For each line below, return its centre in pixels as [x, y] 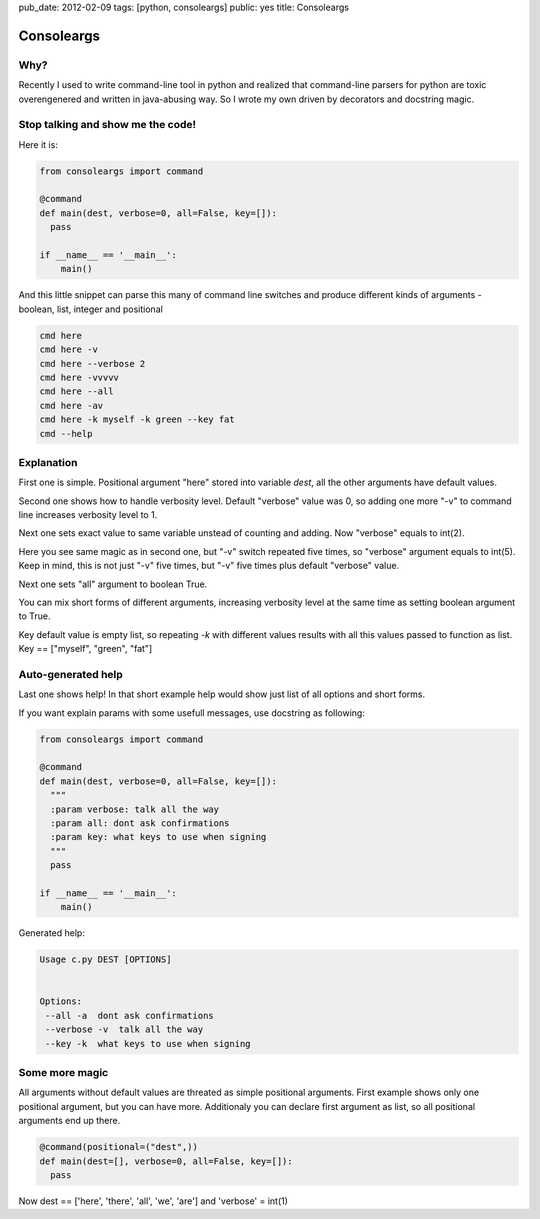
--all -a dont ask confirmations [129, 1015]
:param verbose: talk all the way [135, 809]
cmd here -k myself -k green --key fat [137, 419]
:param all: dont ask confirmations [140, 823]
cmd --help [66, 433]
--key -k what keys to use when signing [148, 1043]
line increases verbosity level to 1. [88, 515]
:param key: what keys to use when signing [158, 837]
